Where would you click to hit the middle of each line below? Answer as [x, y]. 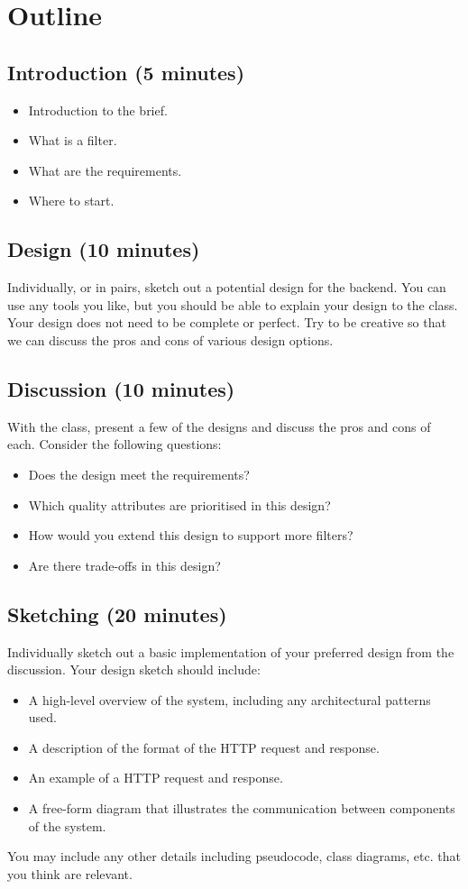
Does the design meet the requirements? [139, 474]
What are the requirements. [105, 170]
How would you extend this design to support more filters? [191, 535]
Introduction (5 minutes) [126, 72]
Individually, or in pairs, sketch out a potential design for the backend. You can [227, 287]
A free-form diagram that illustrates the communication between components [242, 808]
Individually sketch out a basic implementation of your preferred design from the [231, 651]
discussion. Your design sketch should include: [134, 669]
